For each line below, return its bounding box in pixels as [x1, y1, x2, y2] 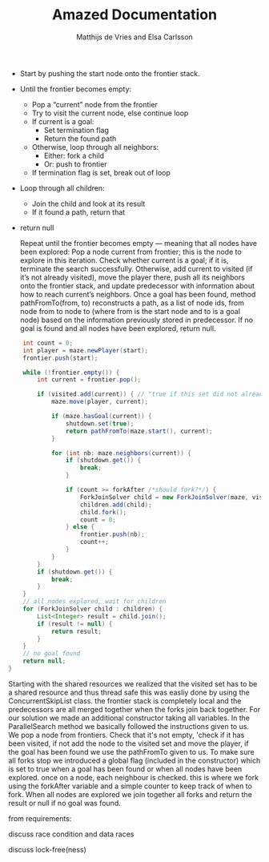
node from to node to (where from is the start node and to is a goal [19, 306, 241, 316]
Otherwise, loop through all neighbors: [31, 142, 159, 151]
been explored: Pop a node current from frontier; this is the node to [19, 247, 242, 256]
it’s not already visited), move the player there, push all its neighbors [19, 272, 246, 282]
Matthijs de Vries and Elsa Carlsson [75, 32, 194, 42]
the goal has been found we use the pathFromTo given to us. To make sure [8, 747, 255, 756]
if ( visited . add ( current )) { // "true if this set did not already [37, 390, 267, 398]
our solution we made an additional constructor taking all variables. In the [8, 713, 251, 723]
